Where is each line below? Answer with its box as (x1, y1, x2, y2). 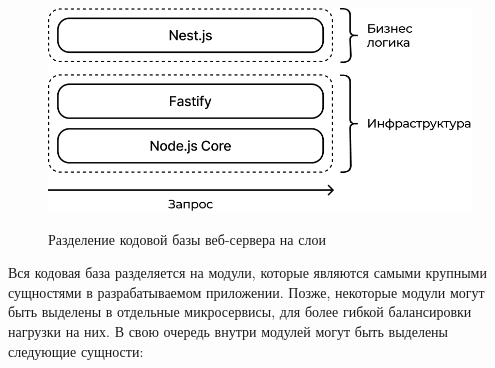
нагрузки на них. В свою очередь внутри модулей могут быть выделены (8, 320, 448, 341)
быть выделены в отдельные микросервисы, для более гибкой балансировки (8, 301, 472, 322)
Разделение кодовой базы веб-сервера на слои (48, 228, 326, 249)
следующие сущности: (8, 340, 144, 361)
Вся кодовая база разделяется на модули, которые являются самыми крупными (8, 262, 487, 283)
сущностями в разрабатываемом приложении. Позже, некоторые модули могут (8, 281, 485, 302)
